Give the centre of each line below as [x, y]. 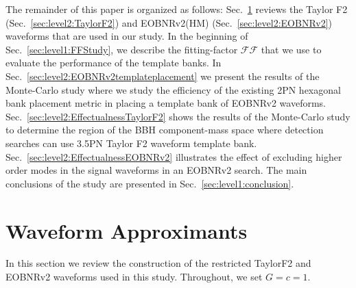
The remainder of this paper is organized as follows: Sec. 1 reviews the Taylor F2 [177, 9]
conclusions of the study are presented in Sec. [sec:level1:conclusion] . [150, 183]
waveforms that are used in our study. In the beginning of [127, 36]
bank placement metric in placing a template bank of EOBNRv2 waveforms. [166, 103]
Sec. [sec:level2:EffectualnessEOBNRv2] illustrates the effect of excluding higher [174, 156]
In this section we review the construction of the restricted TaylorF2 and [158, 263]
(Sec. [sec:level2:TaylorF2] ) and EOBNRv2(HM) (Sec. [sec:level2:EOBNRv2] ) [169, 22]
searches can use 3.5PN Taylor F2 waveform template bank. [131, 143]
